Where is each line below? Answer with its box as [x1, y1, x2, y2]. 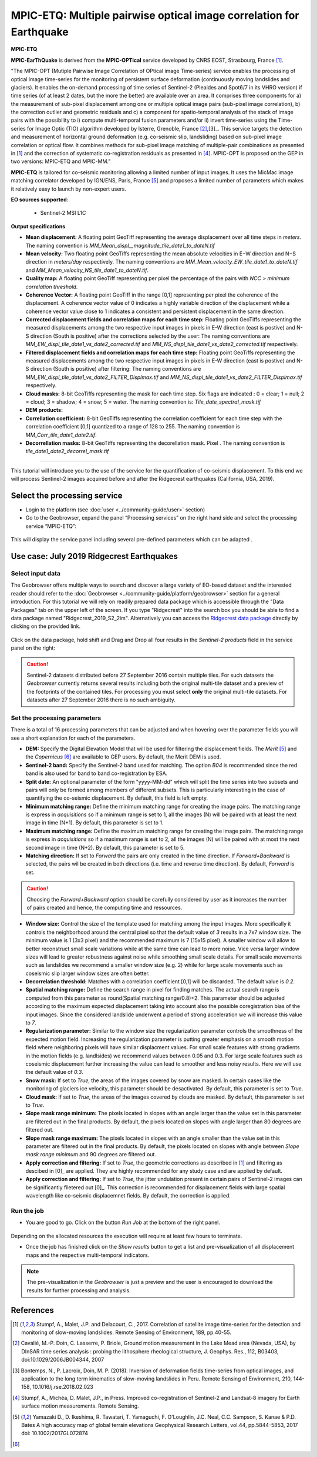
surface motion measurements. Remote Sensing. [21, 1402, 139, 1409]
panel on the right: [11, 644, 56, 651]
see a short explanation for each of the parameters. [11, 734, 136, 741]
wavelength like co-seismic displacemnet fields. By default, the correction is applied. [25, 1192, 231, 1199]
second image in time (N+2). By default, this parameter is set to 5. [25, 844, 185, 851]
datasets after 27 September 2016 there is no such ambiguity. [26, 696, 176, 703]
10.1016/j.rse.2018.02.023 [32, 1383, 93, 1391]
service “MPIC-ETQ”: [25, 523, 76, 530]
